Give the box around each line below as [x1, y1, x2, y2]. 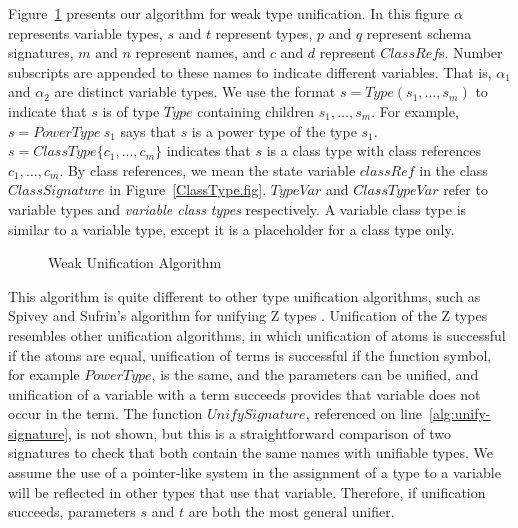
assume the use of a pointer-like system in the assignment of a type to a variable [8, 462, 501, 483]
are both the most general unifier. [188, 501, 395, 522]
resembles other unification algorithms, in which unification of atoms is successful [8, 324, 506, 345]
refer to [443, 179, 488, 200]
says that [120, 120, 176, 141]
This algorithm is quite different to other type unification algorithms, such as [8, 285, 481, 306]
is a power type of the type [191, 120, 357, 141]
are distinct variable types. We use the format [54, 81, 336, 102]
